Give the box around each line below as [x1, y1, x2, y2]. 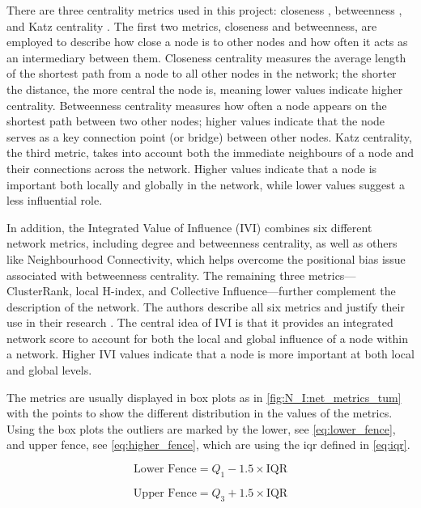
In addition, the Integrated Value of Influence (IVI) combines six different [6, 218, 372, 235]
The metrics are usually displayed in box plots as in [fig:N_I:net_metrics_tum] [6, 388, 402, 405]
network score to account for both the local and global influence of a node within [6, 329, 409, 346]
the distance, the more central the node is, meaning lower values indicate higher [6, 80, 403, 97]
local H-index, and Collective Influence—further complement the [75, 282, 396, 299]
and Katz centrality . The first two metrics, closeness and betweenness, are [6, 17, 377, 34]
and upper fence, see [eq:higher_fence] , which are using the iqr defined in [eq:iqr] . [6, 436, 410, 453]
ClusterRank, [6, 282, 72, 299]
